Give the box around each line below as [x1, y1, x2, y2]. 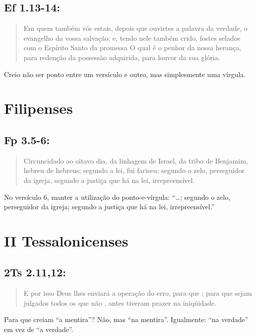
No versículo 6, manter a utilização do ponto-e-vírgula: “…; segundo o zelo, [4, 191, 231, 202]
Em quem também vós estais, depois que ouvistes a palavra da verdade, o [23, 23, 248, 33]
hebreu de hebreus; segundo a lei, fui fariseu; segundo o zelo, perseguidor [23, 165, 245, 175]
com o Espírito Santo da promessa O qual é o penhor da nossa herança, [23, 42, 242, 53]
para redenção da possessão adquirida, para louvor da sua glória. [23, 52, 220, 62]
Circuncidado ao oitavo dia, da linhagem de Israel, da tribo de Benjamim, [23, 155, 248, 166]
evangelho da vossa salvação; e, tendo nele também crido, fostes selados [23, 32, 241, 43]
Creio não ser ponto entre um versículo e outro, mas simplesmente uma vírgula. [4, 69, 246, 79]
